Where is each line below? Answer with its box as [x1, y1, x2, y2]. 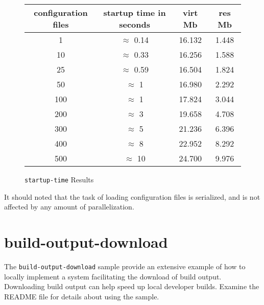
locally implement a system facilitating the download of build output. [4, 271, 222, 281]
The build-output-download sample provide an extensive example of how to [4, 261, 246, 271]
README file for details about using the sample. [4, 291, 159, 301]
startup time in [103, 7, 166, 18]
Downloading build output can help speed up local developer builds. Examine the [4, 281, 259, 292]
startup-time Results [25, 174, 94, 184]
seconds [119, 18, 150, 30]
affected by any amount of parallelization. [4, 201, 134, 212]
